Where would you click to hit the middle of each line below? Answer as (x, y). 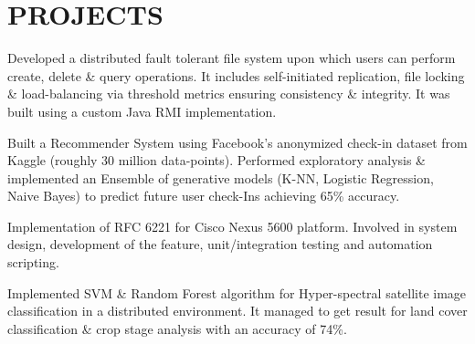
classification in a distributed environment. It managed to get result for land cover (237, 311)
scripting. (33, 262)
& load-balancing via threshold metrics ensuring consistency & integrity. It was (229, 94)
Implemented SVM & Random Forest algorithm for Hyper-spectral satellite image (237, 292)
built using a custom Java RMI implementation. (142, 111)
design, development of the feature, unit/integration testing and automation (220, 244)
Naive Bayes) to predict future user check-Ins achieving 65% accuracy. (204, 196)
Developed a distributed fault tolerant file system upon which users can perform (232, 58)
